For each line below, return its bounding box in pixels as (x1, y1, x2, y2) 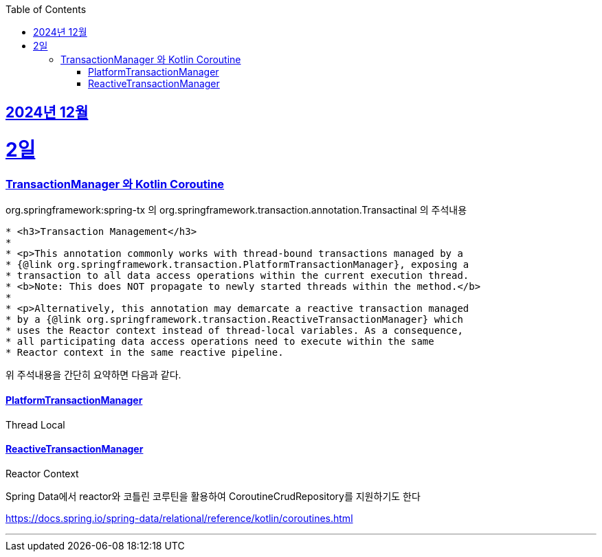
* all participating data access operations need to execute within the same (5, 336, 434, 348)
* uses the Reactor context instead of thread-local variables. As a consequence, (5, 325, 463, 337)
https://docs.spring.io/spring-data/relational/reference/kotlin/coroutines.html (5, 512, 353, 524)
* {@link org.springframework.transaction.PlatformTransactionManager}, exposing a (5, 259, 469, 271)
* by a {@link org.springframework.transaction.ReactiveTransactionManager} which (5, 314, 463, 326)
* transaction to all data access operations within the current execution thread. (5, 270, 469, 282)
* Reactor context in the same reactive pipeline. (5, 347, 284, 359)
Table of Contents (5, 3, 87, 15)
